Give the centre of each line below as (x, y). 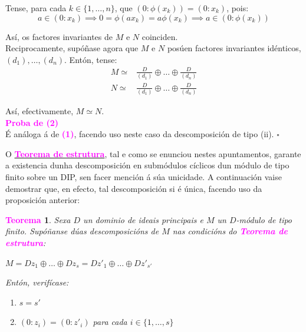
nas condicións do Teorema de (230, 231)
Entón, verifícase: (37, 282)
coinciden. (160, 36)
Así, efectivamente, (40, 111)
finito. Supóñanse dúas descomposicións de (82, 231)
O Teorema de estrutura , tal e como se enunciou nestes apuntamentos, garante (153, 153)
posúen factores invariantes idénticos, (234, 48)
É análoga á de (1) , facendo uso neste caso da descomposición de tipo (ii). (140, 134)
